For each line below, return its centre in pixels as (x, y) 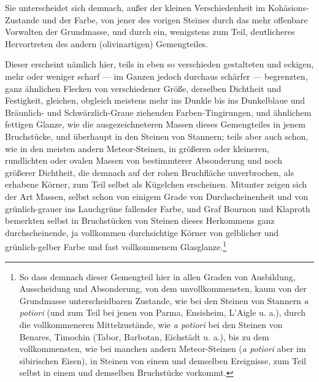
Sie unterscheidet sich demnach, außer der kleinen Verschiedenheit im (135, 7)
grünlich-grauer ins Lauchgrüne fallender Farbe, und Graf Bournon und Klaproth (158, 208)
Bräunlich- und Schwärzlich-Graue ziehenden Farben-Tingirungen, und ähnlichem (158, 112)
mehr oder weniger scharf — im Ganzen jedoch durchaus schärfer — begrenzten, (156, 76)
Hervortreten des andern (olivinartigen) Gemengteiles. (107, 43)
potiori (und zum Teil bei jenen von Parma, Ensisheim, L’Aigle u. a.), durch (162, 312)
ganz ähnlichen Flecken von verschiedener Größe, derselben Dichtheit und (143, 88)
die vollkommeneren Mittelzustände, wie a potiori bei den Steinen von (151, 324)
